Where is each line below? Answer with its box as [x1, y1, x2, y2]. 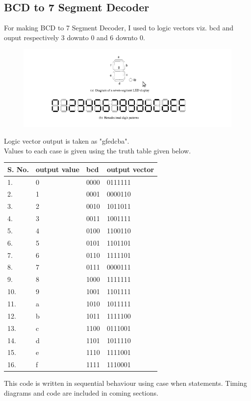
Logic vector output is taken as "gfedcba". [4, 136, 129, 146]
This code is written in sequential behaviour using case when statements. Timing [4, 378, 247, 388]
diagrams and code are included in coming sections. [4, 387, 158, 398]
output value [35, 164, 79, 174]
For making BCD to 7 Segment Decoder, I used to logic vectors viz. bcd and [4, 23, 234, 33]
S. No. [7, 164, 29, 174]
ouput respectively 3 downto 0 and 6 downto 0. [4, 32, 145, 42]
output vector [106, 164, 154, 174]
